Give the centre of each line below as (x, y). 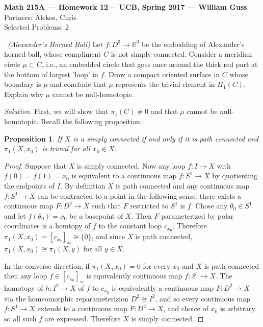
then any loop (26, 276)
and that (164, 111)
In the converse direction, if (47, 265)
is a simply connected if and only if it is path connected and (166, 138)
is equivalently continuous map (134, 276)
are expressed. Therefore (83, 318)
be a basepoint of (96, 215)
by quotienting (235, 176)
